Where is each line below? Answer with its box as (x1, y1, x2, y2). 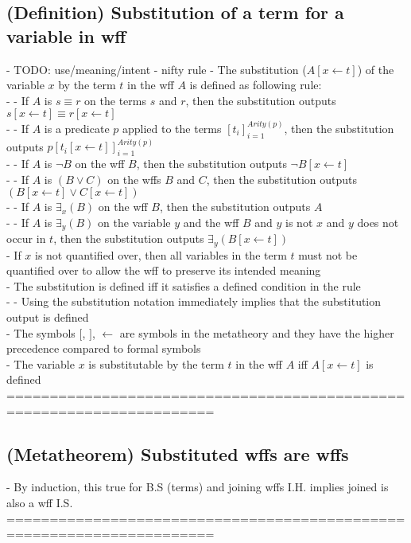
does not (357, 213, 399, 230)
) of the (357, 61, 394, 77)
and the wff (183, 213, 239, 230)
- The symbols (6, 324, 76, 341)
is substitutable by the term (88, 355, 224, 372)
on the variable (98, 213, 171, 230)
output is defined (6, 309, 89, 326)
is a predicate (44, 119, 110, 136)
